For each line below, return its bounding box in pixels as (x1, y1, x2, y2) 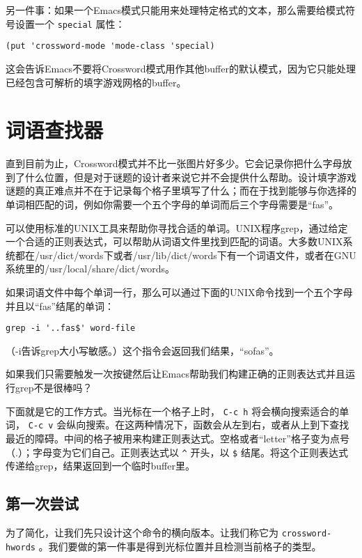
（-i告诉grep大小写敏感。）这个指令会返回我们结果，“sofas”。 (6, 343, 279, 357)
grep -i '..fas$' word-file (6, 323, 136, 334)
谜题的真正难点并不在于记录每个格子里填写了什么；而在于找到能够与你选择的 (6, 183, 356, 198)
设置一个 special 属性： (15, 16, 125, 31)
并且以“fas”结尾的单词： (6, 298, 115, 313)
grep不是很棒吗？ (15, 380, 93, 394)
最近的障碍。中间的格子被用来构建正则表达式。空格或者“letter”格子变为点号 (6, 431, 349, 445)
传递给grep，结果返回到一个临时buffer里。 (6, 458, 195, 473)
